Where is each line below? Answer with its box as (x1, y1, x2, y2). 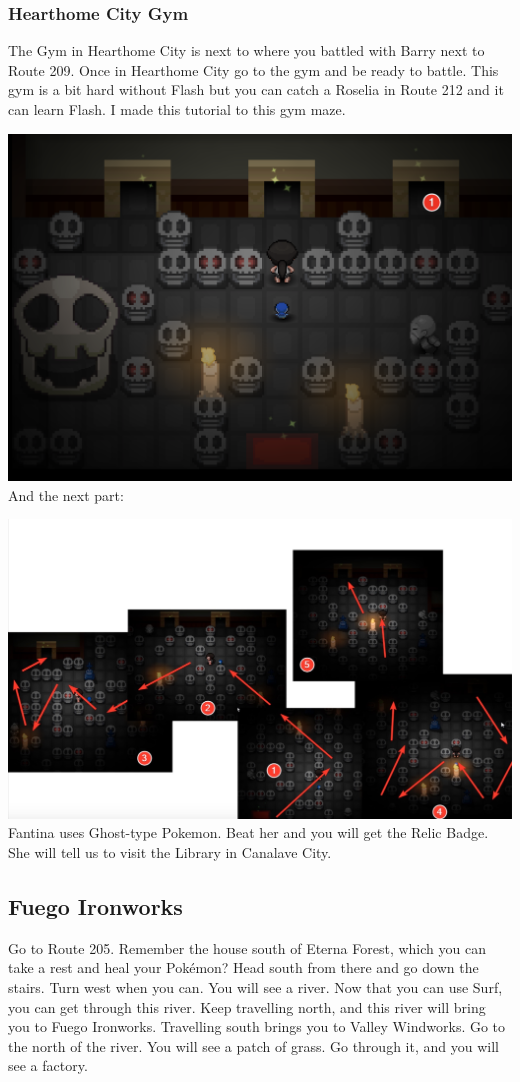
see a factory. (8, 1055, 88, 1076)
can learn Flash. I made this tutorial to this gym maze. (8, 99, 346, 119)
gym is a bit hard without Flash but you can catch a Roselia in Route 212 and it (8, 79, 504, 100)
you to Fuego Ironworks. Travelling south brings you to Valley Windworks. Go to (8, 1016, 506, 1037)
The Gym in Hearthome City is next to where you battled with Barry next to (8, 40, 485, 61)
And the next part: (8, 484, 124, 505)
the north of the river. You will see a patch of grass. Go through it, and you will (8, 1035, 499, 1056)
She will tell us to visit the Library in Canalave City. (8, 842, 332, 863)
